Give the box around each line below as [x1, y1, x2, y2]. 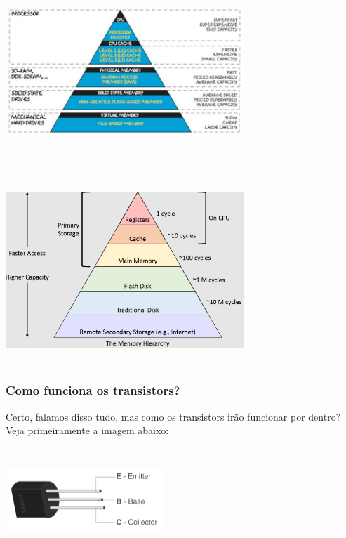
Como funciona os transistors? [6, 381, 180, 399]
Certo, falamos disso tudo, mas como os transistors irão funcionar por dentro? [6, 409, 341, 424]
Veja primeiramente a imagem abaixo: [6, 423, 169, 438]
